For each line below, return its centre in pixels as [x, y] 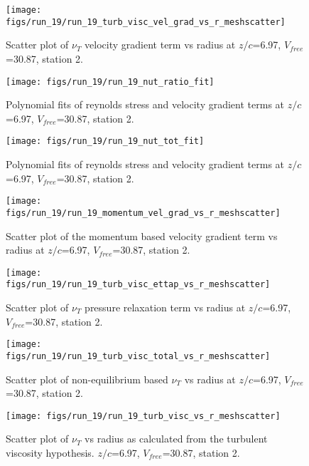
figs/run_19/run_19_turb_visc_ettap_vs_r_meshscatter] [138, 285]
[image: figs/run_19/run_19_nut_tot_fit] [105, 141]
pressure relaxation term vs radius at [165, 307]
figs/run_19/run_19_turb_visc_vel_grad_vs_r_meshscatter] [146, 22]
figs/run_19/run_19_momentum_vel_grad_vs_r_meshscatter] [143, 213]
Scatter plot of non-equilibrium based [87, 379]
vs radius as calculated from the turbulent [176, 439]
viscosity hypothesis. [50, 452]
